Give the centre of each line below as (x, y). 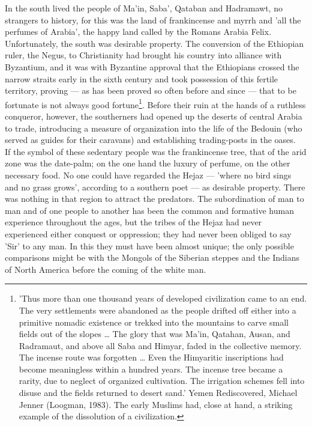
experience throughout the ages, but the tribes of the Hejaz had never (133, 222)
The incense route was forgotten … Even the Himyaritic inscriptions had (151, 357)
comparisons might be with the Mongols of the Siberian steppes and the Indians (152, 257)
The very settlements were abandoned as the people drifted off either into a (157, 310)
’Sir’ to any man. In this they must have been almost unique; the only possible (149, 245)
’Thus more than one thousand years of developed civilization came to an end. (163, 298)
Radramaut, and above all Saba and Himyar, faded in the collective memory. (160, 345)
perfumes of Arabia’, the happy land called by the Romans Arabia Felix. (138, 32)
